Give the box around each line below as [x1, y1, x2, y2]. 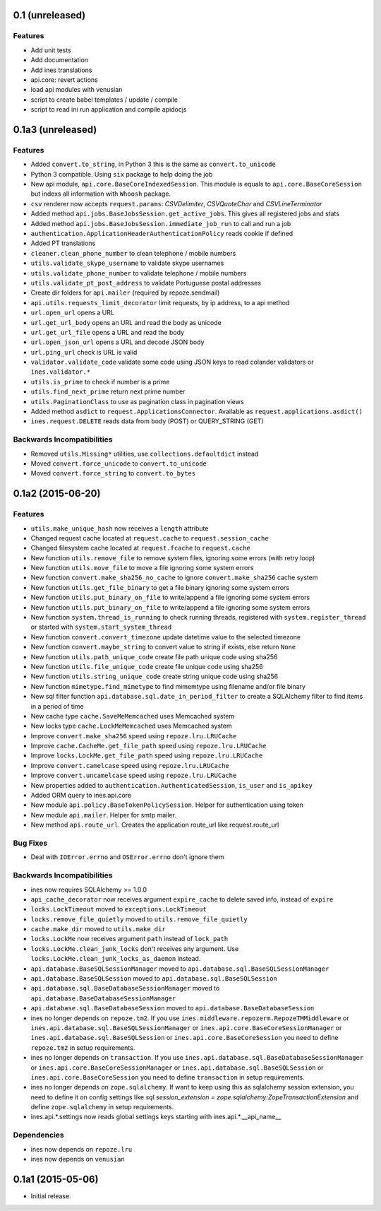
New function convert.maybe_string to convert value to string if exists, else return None [30, 643, 296, 651]
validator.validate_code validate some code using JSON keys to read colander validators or [30, 358, 314, 367]
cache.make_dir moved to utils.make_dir [30, 925, 166, 933]
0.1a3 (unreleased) [13, 124, 97, 136]
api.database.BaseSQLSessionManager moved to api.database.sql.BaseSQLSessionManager [30, 964, 329, 973]
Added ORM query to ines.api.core [30, 791, 132, 800]
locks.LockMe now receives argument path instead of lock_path [30, 935, 229, 943]
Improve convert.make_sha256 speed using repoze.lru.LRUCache [30, 731, 237, 740]
